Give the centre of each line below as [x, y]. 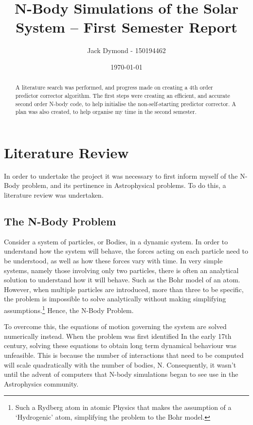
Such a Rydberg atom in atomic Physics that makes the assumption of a [123, 407]
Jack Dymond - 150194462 [126, 50]
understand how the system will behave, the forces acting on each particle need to [126, 251]
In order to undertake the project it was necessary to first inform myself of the [121, 176]
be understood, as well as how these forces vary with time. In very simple [113, 261]
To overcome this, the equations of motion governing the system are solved [115, 326]
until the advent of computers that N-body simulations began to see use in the [121, 374]
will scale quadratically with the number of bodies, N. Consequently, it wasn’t [120, 364]
